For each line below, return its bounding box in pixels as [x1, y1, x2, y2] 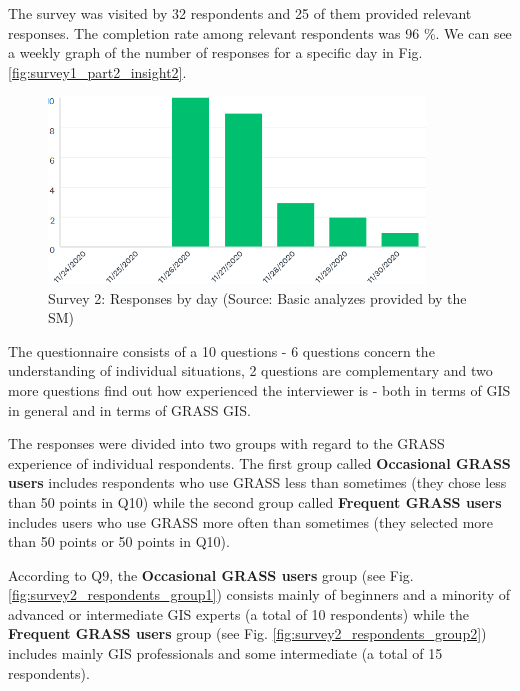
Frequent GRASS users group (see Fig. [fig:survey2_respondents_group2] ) [8, 623, 487, 644]
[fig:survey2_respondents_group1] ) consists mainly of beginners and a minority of [8, 584, 511, 605]
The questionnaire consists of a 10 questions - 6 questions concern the [8, 340, 435, 361]
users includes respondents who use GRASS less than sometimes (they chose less [8, 472, 507, 493]
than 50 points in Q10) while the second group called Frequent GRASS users [8, 491, 502, 512]
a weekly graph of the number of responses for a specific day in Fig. [8, 42, 423, 63]
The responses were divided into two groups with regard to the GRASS [8, 433, 445, 454]
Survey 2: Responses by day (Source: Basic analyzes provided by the [48, 287, 467, 308]
